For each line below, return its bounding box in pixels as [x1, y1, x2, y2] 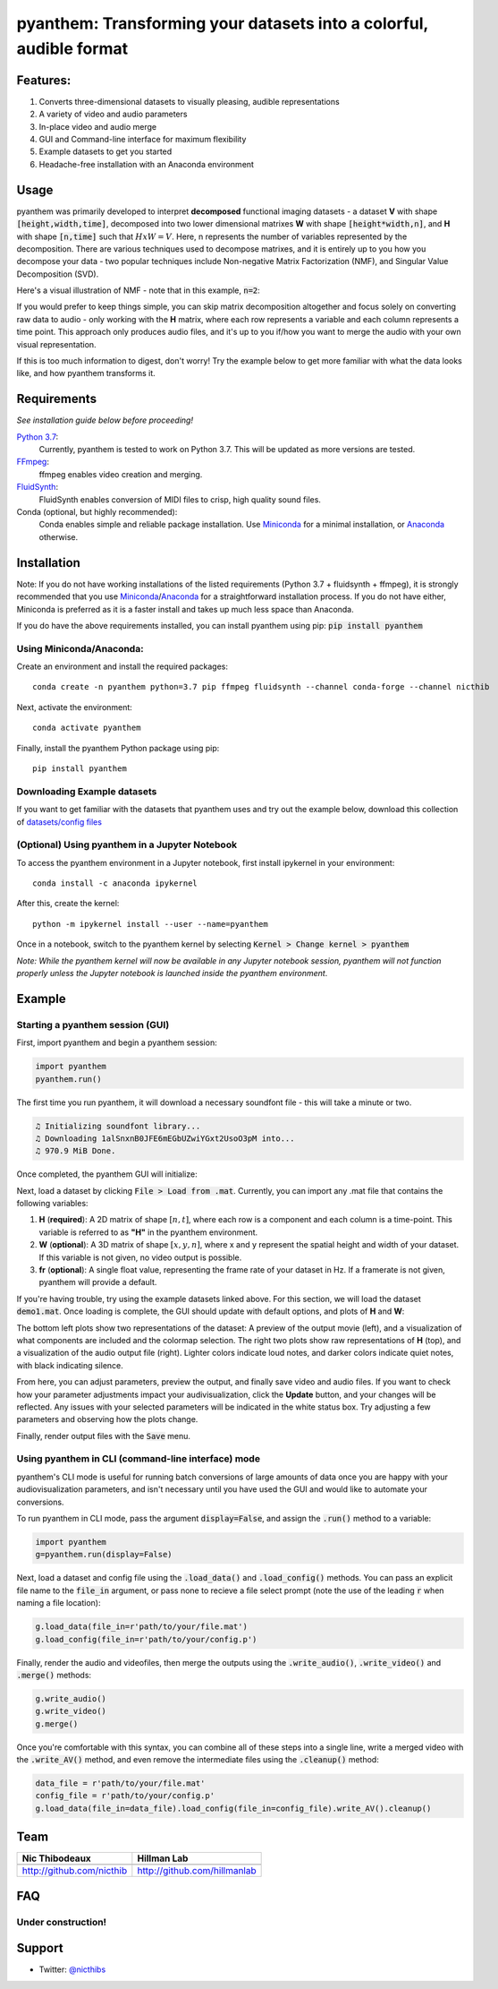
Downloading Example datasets [16, 784, 157, 797]
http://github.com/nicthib [21, 1865, 128, 1877]
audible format [16, 39, 129, 58]
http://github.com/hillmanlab [137, 1865, 257, 1877]
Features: [16, 73, 72, 88]
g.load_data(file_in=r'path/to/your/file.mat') [35, 1622, 248, 1632]
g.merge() [35, 1719, 79, 1728]
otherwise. [38, 531, 79, 542]
